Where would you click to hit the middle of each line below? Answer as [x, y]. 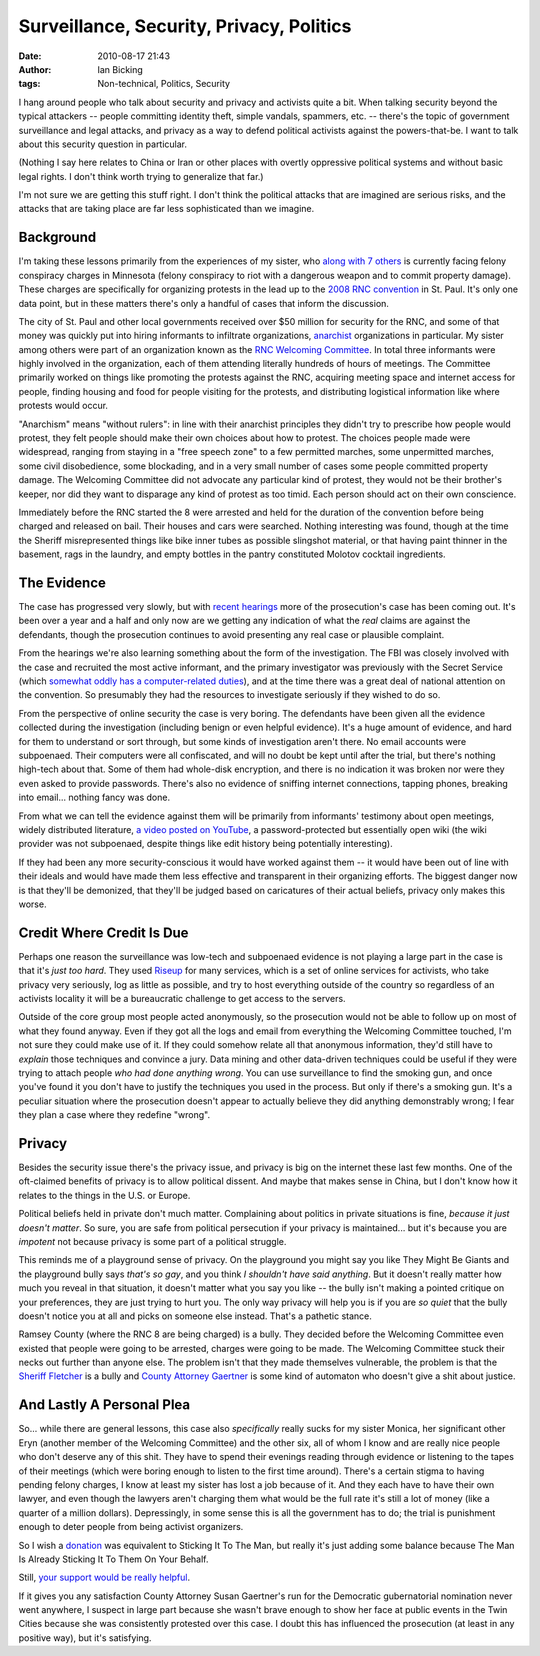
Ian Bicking [120, 69]
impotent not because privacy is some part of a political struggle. [152, 1241]
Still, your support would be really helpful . [104, 1577]
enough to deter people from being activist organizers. [131, 1527]
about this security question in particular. [103, 144]
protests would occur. [63, 406]
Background [57, 237]
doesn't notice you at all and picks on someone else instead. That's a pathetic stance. [195, 1316]
